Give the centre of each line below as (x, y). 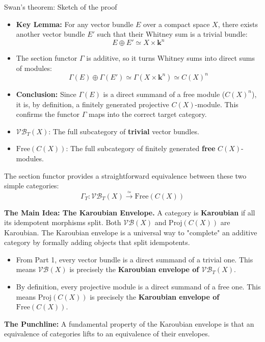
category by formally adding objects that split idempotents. (97, 242)
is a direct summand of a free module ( (164, 94)
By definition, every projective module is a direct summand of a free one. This (138, 287)
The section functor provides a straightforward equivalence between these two (125, 175)
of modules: (34, 68)
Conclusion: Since (46, 94)
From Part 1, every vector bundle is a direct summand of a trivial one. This (135, 259)
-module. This (217, 104)
